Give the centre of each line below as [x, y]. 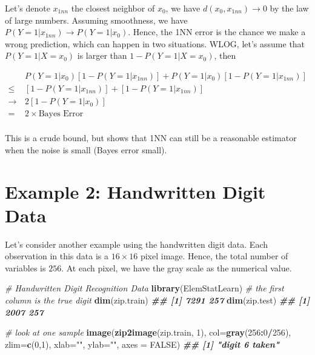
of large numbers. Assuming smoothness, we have [96, 20]
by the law [289, 8]
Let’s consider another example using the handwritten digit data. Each [136, 244]
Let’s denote [28, 8]
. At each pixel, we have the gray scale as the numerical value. [177, 267]
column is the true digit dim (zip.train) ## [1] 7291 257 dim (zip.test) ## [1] [157, 300]
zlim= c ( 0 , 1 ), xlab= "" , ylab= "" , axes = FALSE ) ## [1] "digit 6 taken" [142, 344]
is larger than [102, 55]
